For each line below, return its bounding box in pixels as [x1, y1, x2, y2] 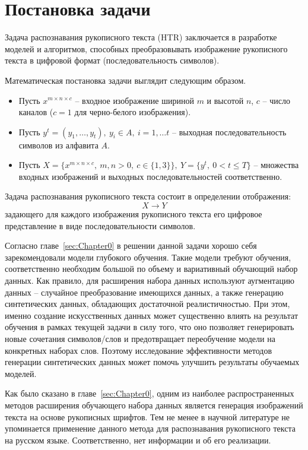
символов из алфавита [18, 138, 99, 151]
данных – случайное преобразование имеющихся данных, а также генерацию [5, 286, 284, 298]
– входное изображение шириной [75, 94, 194, 106]
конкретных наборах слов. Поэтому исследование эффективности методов [5, 344, 272, 356]
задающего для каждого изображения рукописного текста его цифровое [5, 208, 262, 220]
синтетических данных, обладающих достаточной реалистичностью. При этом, [5, 297, 290, 310]
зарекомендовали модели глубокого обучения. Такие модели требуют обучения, [5, 251, 291, 263]
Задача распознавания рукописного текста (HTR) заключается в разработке [5, 31, 277, 43]
